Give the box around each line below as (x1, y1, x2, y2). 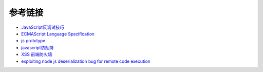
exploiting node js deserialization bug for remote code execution (21, 58, 150, 64)
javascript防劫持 (21, 44, 54, 51)
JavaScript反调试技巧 (21, 24, 64, 30)
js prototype (21, 38, 46, 44)
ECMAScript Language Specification (21, 31, 94, 36)
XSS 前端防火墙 (21, 52, 53, 57)
